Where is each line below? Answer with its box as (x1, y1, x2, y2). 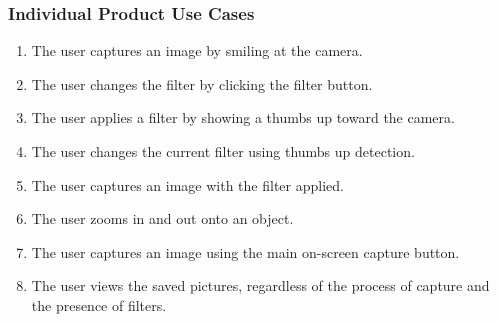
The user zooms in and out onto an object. (31, 208, 294, 229)
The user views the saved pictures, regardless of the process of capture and (31, 275, 490, 296)
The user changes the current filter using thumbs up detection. (31, 141, 415, 161)
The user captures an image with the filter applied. (31, 174, 344, 195)
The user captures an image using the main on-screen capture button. (31, 241, 460, 262)
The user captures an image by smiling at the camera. (31, 40, 363, 61)
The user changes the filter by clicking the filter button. (31, 73, 373, 94)
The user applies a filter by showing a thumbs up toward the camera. (31, 107, 455, 128)
